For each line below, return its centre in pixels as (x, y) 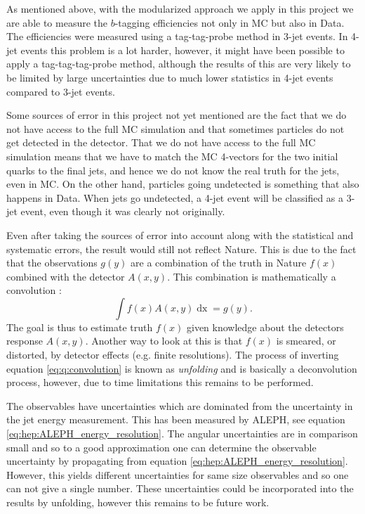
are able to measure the (57, 22)
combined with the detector (66, 276)
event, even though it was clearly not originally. (123, 211)
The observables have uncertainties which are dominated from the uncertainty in (180, 405)
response (25, 341)
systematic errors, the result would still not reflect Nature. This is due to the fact (181, 249)
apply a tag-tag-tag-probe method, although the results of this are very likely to (179, 64)
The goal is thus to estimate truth (80, 327)
